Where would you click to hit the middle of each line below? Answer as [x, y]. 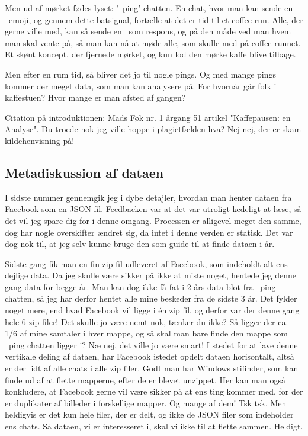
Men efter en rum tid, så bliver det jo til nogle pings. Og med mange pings [141, 74]
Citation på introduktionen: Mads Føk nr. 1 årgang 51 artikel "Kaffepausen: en [148, 117]
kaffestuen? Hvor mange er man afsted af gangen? [95, 97]
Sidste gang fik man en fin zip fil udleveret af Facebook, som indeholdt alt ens [146, 263]
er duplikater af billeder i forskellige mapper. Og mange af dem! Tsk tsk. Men [146, 403]
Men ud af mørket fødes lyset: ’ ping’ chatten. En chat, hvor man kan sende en [149, 8]
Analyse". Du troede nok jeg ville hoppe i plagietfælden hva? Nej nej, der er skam [153, 129]
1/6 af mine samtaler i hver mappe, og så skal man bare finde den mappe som [146, 333]
